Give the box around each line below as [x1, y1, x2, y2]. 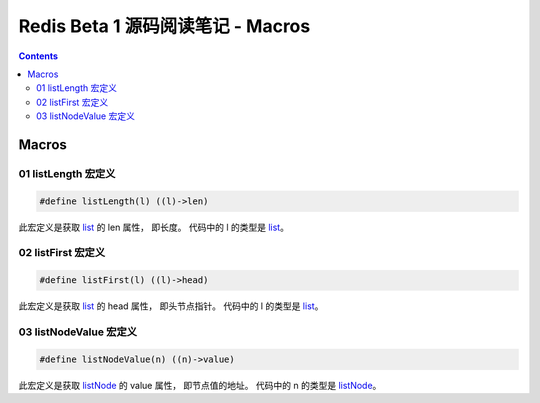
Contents [18, 50, 59, 62]
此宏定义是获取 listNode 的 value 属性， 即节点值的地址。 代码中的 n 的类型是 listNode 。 [18, 379, 382, 391]
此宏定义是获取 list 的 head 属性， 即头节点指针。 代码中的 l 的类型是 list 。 [18, 300, 324, 312]
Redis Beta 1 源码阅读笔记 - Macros [18, 15, 311, 37]
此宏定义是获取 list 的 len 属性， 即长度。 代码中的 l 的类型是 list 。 [18, 221, 290, 233]
